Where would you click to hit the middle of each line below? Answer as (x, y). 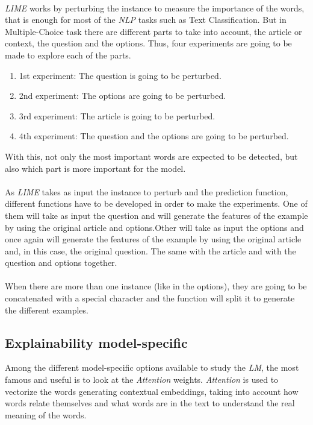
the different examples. (47, 310)
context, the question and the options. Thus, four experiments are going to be (148, 43)
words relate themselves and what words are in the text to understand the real (150, 403)
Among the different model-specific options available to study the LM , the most (152, 367)
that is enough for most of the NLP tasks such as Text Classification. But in (146, 20)
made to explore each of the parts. (68, 55)
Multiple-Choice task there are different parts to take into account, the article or (153, 31)
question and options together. (61, 263)
